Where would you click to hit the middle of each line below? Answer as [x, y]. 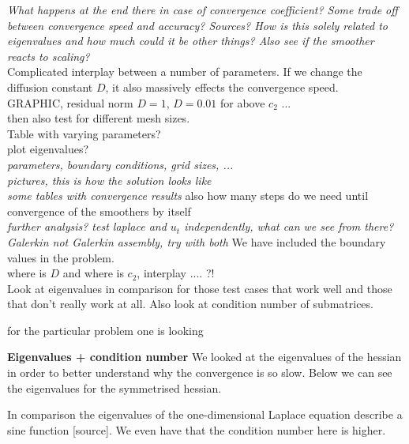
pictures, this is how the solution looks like [109, 180]
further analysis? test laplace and [87, 226]
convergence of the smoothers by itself [99, 211]
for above [243, 102]
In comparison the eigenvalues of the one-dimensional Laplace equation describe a [205, 414]
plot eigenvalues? [48, 149]
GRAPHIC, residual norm [70, 102]
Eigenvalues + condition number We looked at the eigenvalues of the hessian [204, 357]
